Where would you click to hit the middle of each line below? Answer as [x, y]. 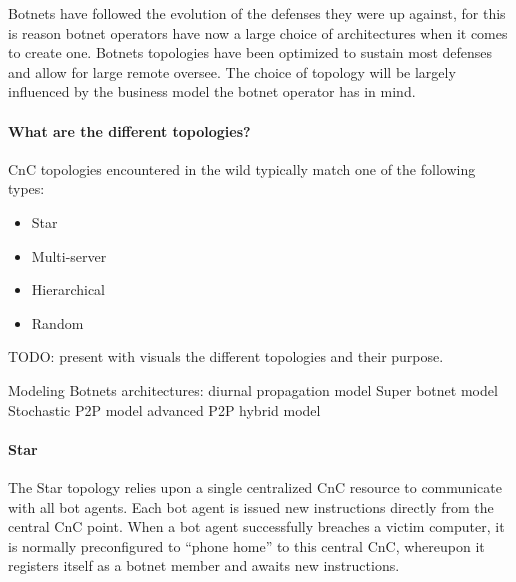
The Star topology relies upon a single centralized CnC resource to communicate [255, 486]
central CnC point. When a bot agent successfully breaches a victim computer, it [256, 526]
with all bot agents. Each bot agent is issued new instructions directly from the [251, 506]
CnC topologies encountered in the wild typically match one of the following [242, 168]
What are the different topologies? [129, 130]
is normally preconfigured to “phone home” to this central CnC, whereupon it [246, 545]
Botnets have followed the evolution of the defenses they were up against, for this [257, 13]
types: [26, 188]
